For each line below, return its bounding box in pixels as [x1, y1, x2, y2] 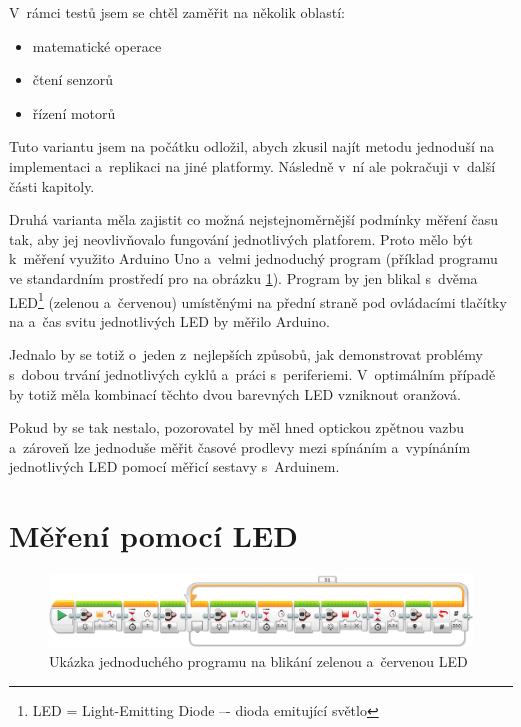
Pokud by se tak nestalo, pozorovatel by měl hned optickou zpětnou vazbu [9, 417, 464, 438]
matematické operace [32, 35, 162, 56]
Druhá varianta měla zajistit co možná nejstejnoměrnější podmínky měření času [9, 209, 499, 230]
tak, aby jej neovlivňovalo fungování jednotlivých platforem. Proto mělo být [9, 228, 473, 249]
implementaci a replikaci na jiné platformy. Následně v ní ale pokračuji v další [9, 155, 496, 176]
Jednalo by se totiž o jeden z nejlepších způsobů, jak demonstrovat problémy [9, 344, 483, 365]
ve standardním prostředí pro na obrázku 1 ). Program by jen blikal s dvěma [9, 267, 478, 288]
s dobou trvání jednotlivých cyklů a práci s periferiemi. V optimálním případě [9, 363, 496, 384]
